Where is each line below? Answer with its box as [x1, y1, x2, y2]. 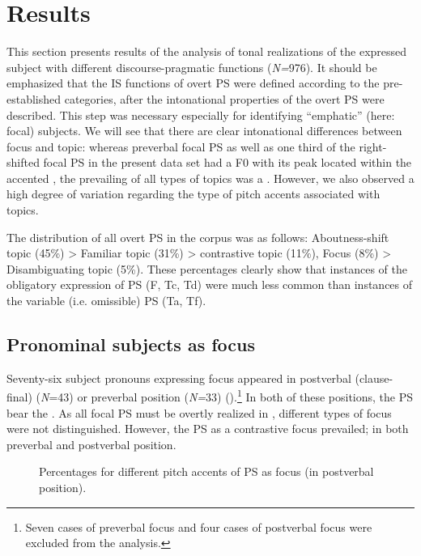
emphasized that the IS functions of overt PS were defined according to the [6, 74, 380, 91]
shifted [6, 154, 40, 171]
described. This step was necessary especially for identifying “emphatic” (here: [6, 106, 395, 123]
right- [359, 138, 387, 155]
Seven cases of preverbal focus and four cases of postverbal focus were [25, 518, 372, 535]
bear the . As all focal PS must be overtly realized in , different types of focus [6, 404, 392, 421]
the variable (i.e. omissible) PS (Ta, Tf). [6, 292, 206, 309]
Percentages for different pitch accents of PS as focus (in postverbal [39, 463, 374, 480]
